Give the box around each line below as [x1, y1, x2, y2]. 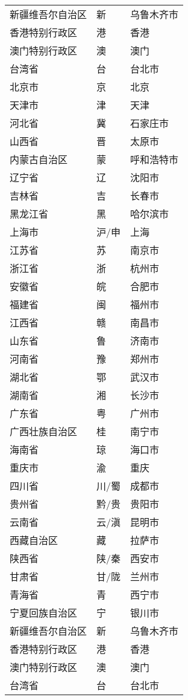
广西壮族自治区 [10, 424, 78, 438]
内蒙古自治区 [10, 152, 68, 166]
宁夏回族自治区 [10, 606, 78, 620]
